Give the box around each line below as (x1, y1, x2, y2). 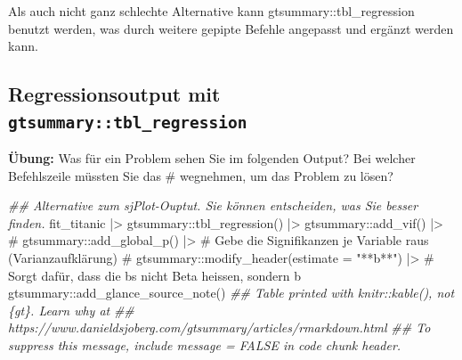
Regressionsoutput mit (8, 80, 221, 108)
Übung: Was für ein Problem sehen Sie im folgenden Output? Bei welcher (8, 148, 416, 167)
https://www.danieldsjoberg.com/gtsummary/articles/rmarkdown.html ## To (8, 318, 431, 337)
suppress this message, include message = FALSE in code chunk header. (8, 335, 401, 354)
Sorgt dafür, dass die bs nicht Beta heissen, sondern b (8, 266, 301, 284)
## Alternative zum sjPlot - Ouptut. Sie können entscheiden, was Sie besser (8, 196, 418, 215)
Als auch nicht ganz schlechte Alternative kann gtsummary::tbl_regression (8, 2, 415, 20)
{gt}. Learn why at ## (8, 300, 134, 319)
